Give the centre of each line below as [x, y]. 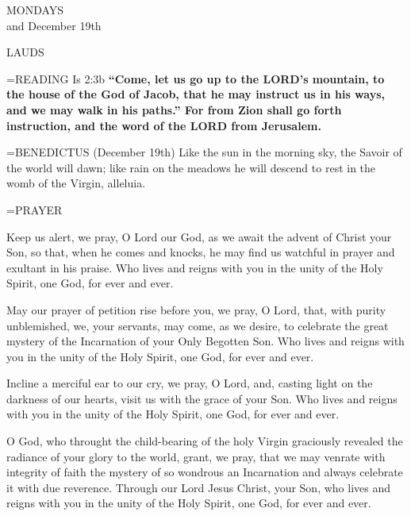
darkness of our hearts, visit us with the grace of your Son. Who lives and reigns [202, 398]
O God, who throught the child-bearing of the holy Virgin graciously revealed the [205, 441]
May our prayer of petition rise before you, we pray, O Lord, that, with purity [196, 309]
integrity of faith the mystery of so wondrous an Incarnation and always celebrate [205, 472]
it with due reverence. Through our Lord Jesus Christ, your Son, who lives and [198, 487]
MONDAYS [35, 10]
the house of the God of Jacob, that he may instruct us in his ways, [196, 94]
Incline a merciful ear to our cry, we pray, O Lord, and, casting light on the [190, 383]
